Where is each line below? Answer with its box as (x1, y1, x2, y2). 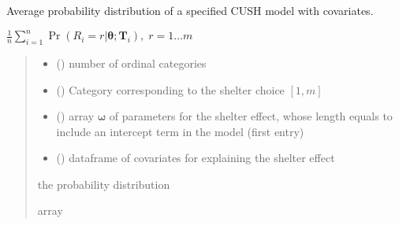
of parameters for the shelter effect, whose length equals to (109, 108, 393, 124)
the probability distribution (37, 175, 170, 192)
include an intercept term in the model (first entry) (56, 123, 304, 139)
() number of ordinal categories (56, 54, 207, 71)
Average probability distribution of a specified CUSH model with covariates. (6, 2, 374, 18)
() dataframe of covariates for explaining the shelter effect (56, 149, 335, 166)
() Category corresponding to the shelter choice (56, 81, 285, 98)
